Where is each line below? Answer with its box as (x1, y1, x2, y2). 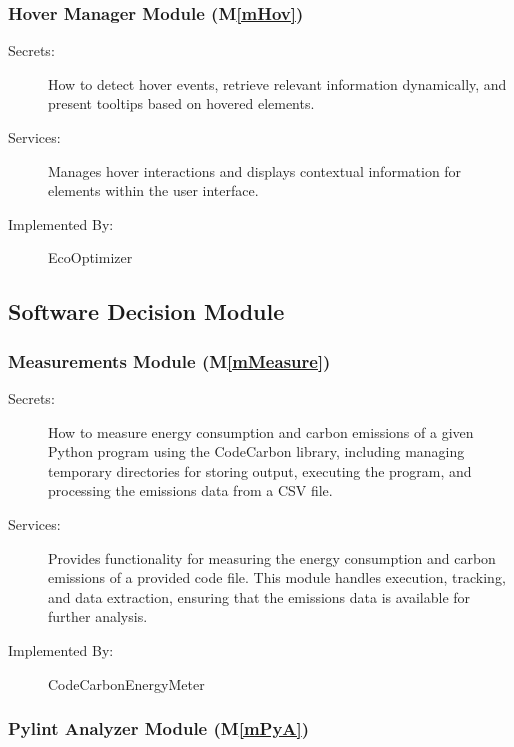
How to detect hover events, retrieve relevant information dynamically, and (48, 73, 507, 94)
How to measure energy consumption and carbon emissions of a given (48, 421, 474, 442)
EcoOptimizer (48, 247, 133, 268)
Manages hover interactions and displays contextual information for (48, 160, 462, 181)
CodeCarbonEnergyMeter (48, 673, 205, 694)
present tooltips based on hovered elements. (48, 93, 315, 114)
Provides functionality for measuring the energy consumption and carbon (48, 547, 496, 568)
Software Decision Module (8, 296, 285, 327)
